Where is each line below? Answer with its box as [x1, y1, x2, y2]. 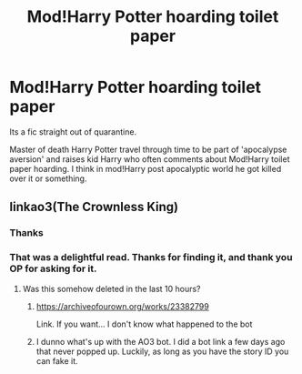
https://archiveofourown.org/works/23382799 [35, 300, 209, 311]
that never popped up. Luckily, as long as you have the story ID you [35, 346, 289, 357]
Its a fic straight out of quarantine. [9, 126, 137, 137]
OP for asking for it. [9, 262, 97, 275]
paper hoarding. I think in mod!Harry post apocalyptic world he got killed [9, 163, 282, 174]
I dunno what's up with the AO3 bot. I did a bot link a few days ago [35, 336, 286, 347]
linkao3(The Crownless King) [9, 199, 179, 215]
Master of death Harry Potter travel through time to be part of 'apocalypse [9, 144, 287, 155]
